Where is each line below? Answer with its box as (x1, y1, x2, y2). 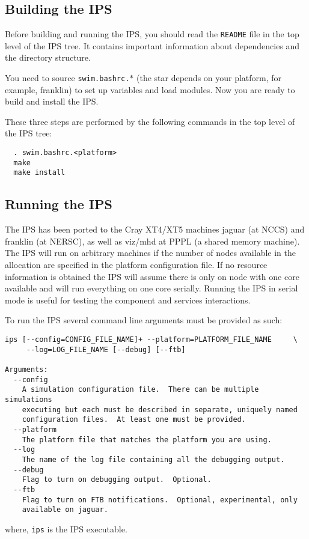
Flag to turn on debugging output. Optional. (22, 475, 212, 484)
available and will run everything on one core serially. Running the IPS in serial (5, 282, 298, 294)
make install (13, 168, 66, 177)
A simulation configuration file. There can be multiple (22, 385, 259, 394)
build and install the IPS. (5, 95, 99, 108)
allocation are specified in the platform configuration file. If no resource (5, 258, 268, 271)
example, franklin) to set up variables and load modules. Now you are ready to (5, 83, 295, 96)
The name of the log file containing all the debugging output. (22, 455, 285, 464)
